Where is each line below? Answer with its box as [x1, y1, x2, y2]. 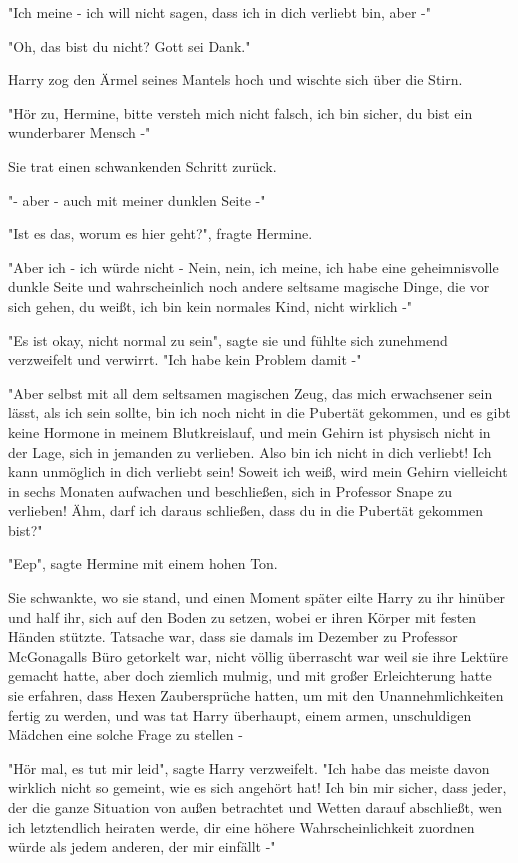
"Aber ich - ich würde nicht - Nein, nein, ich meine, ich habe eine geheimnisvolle [8, 256, 499, 277]
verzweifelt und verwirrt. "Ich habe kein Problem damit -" [8, 349, 362, 370]
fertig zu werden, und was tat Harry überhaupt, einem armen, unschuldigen [8, 704, 472, 725]
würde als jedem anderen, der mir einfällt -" [8, 836, 276, 857]
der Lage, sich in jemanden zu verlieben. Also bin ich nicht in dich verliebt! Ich [8, 441, 492, 462]
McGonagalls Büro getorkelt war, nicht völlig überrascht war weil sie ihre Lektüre [8, 645, 508, 666]
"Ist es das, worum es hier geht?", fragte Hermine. [8, 223, 313, 244]
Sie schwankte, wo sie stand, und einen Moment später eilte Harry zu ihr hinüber [8, 587, 506, 608]
